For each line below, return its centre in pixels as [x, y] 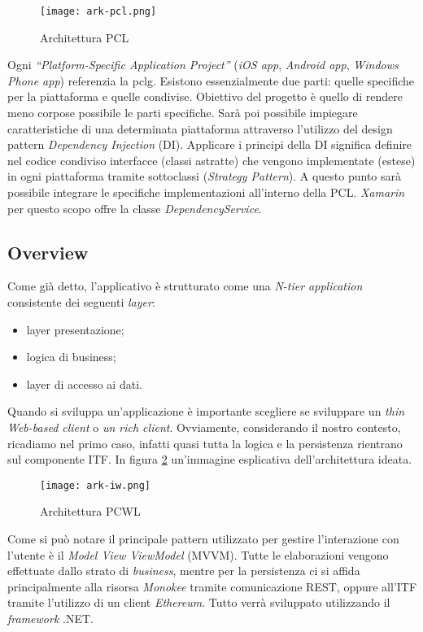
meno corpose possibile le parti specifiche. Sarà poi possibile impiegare [183, 113]
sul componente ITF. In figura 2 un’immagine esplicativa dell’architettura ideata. [210, 459]
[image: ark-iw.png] [96, 485]
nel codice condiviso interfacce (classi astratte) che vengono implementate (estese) [211, 160]
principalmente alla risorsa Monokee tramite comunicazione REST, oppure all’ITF [212, 586]
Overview [48, 252]
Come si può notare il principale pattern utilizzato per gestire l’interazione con [203, 538]
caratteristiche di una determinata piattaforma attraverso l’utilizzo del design [200, 128]
